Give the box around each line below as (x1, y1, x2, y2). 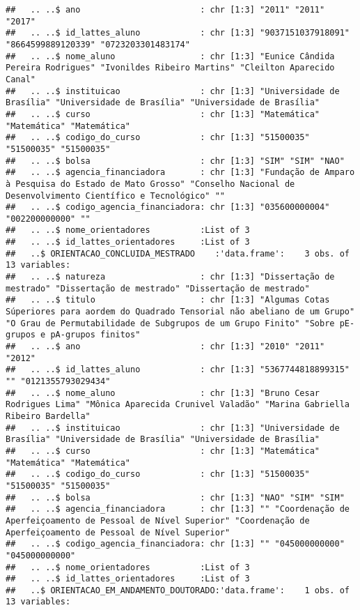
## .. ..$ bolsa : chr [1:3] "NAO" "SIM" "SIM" (6, 492, 345, 503)
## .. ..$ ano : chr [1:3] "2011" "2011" (6, 5, 325, 15)
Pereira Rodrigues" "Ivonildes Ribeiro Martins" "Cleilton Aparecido (6, 63, 335, 73)
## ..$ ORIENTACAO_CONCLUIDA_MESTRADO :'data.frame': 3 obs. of (6, 248, 350, 259)
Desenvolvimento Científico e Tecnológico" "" (6, 190, 225, 201)
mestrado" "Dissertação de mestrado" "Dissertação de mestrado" (6, 283, 310, 293)
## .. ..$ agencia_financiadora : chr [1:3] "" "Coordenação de (6, 504, 350, 514)
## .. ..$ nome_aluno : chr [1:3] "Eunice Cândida (6, 51, 335, 61)
